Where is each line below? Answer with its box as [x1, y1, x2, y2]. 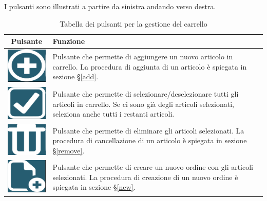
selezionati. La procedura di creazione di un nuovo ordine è [52, 171, 238, 182]
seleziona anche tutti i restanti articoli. [52, 108, 175, 119]
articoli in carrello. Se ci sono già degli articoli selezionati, [52, 98, 234, 109]
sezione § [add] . [52, 71, 99, 82]
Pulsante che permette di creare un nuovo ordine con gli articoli [52, 162, 254, 172]
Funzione [52, 36, 85, 47]
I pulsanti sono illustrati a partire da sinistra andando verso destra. [4, 1, 216, 11]
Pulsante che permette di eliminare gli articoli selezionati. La [52, 125, 244, 136]
